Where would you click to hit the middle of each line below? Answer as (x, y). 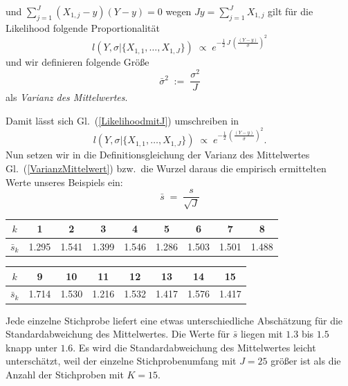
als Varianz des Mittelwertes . (67, 97)
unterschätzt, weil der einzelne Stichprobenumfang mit (121, 361)
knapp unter (31, 347)
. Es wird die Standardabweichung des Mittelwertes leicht (194, 347)
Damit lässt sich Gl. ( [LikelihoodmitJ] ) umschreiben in (122, 120)
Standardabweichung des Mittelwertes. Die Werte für (118, 334)
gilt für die (291, 11)
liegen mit (262, 334)
